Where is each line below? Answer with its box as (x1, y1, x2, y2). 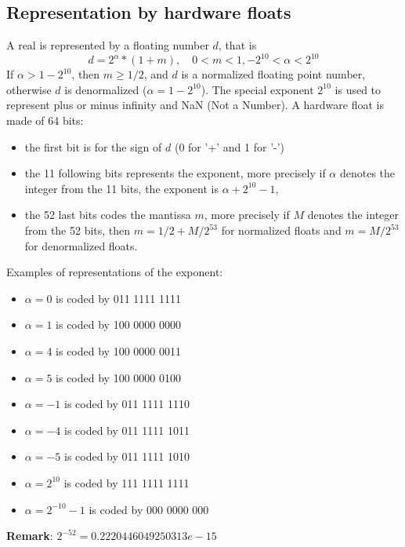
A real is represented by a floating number (6, 37, 209, 53)
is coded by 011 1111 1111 (56, 290, 181, 306)
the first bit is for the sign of (24, 138, 162, 155)
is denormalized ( (64, 81, 147, 97)
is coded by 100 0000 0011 (56, 343, 181, 359)
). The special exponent (201, 81, 314, 97)
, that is (218, 37, 257, 53)
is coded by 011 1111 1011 (63, 421, 190, 438)
